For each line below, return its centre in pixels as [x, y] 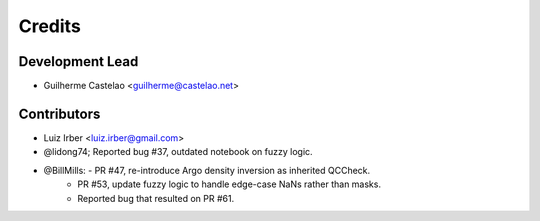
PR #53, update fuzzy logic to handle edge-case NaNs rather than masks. [229, 184]
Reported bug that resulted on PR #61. [156, 198]
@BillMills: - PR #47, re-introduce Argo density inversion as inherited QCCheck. [207, 170]
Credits [50, 26]
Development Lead [78, 61]
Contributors [59, 113]
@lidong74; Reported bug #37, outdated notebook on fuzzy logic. [178, 152]
